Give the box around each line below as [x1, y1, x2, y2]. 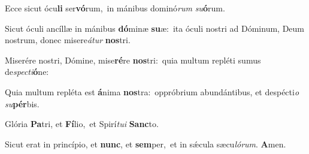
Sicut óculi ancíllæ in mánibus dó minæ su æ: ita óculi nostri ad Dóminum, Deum [5, 22, 304, 34]
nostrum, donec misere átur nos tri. [5, 34, 131, 46]
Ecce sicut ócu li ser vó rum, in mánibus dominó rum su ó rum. [5, 2, 225, 14]
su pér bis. [5, 97, 40, 110]
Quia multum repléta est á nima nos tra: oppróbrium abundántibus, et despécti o [5, 85, 299, 98]
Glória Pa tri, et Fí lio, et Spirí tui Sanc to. [5, 117, 159, 130]
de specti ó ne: [5, 65, 49, 78]
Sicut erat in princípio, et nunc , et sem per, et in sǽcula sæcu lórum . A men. [5, 137, 286, 150]
